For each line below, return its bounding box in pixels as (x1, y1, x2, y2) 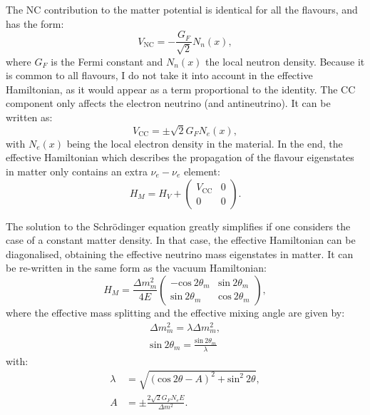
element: (183, 163, 220, 178)
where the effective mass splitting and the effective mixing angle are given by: (6, 304, 345, 319)
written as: (6, 110, 53, 125)
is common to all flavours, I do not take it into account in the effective (6, 68, 313, 83)
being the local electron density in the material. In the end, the (66, 135, 343, 150)
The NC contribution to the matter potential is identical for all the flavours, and (6, 2, 358, 16)
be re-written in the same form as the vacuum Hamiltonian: (6, 260, 267, 275)
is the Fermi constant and (51, 53, 163, 68)
